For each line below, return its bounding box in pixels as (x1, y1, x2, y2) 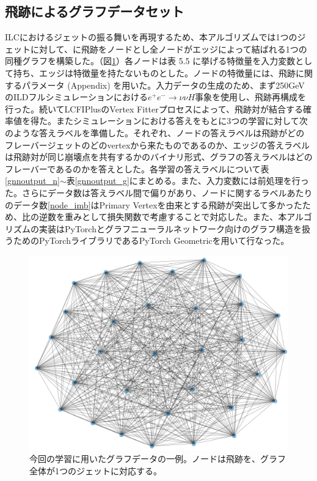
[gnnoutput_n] (5, 174, 60, 187)
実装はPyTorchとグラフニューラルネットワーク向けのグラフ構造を (38, 222, 302, 235)
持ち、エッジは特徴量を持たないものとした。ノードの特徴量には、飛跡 (13, 66, 296, 79)
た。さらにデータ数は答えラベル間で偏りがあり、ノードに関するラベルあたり (5, 186, 313, 199)
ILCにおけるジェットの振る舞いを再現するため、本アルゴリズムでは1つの (5, 31, 297, 43)
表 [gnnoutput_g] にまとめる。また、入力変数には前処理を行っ (66, 174, 309, 187)
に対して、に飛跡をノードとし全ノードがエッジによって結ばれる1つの (30, 42, 307, 55)
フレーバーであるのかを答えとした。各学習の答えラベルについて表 (5, 162, 269, 175)
